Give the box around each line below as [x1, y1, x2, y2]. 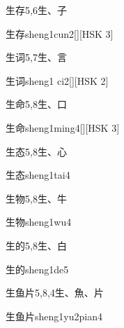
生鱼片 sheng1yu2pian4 [6, 308, 102, 323]
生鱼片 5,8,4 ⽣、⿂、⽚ [6, 285, 104, 300]
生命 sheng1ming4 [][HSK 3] [6, 120, 120, 135]
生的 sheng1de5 [6, 261, 69, 276]
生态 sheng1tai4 [6, 168, 70, 182]
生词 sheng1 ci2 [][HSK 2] [6, 73, 109, 88]
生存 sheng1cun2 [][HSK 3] [6, 26, 114, 41]
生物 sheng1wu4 [6, 214, 72, 229]
